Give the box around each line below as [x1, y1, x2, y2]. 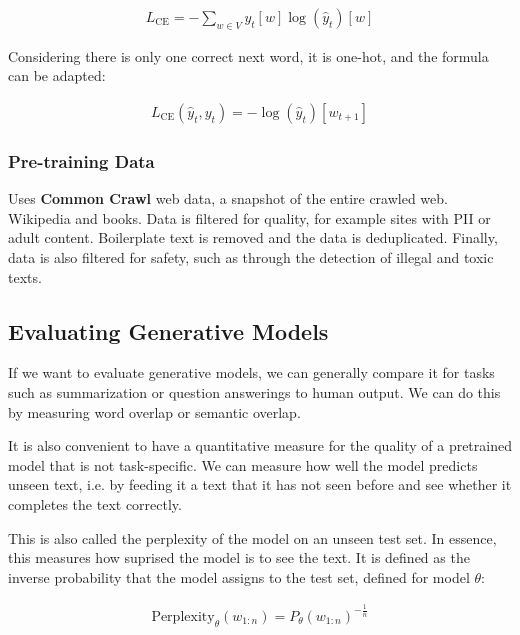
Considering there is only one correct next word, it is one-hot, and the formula [8, 45, 489, 66]
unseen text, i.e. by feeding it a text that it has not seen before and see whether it [8, 474, 512, 495]
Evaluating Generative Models [8, 315, 329, 346]
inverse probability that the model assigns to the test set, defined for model [8, 566, 470, 587]
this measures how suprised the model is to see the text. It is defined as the [8, 547, 470, 568]
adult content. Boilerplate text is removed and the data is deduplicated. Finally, [8, 227, 498, 248]
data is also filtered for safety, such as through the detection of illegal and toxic [8, 247, 494, 268]
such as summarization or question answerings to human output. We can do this [8, 382, 501, 403]
